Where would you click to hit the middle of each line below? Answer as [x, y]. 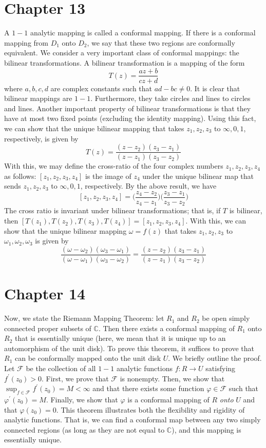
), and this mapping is [206, 429]
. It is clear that [215, 88]
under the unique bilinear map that [198, 176]
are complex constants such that [101, 88]
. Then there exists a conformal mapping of [166, 328]
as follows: [20, 176]
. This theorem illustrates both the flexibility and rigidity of [150, 409]
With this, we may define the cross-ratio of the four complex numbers [114, 166]
